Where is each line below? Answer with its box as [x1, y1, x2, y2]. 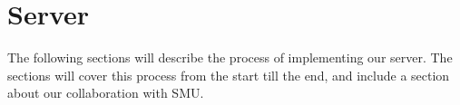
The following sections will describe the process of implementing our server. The [7, 48, 453, 67]
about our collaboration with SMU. [7, 83, 204, 102]
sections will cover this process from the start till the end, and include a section [7, 65, 450, 84]
